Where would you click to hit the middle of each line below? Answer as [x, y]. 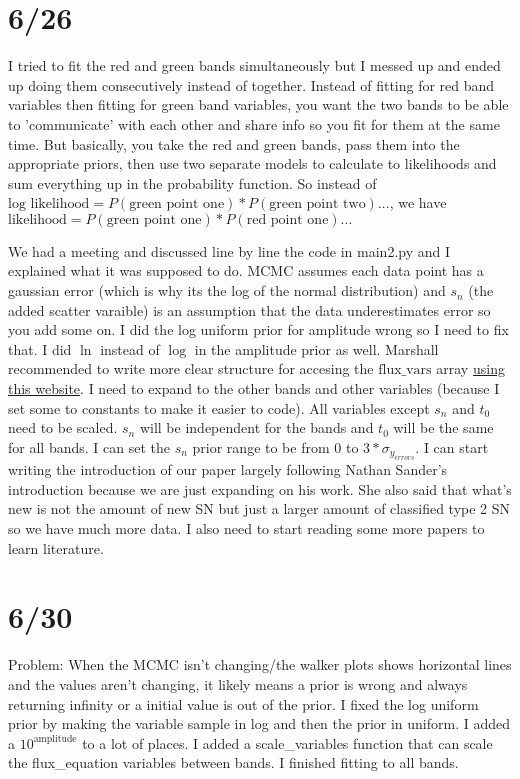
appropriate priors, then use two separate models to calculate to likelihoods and [252, 163]
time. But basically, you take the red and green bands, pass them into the [234, 143]
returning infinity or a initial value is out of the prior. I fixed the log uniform [243, 703]
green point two [317, 204]
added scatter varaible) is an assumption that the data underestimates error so [249, 309]
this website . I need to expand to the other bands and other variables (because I [254, 388]
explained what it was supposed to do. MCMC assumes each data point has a [246, 270]
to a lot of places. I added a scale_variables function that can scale [287, 742]
